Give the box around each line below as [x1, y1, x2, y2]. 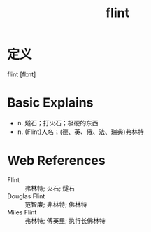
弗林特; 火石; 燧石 [24, 184, 75, 192]
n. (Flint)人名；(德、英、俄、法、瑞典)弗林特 [17, 128, 145, 136]
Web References [7, 153, 106, 169]
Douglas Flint [7, 191, 45, 200]
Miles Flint [7, 208, 37, 217]
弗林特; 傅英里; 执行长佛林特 [24, 216, 106, 225]
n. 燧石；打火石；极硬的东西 [17, 118, 99, 127]
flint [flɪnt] [7, 70, 36, 79]
